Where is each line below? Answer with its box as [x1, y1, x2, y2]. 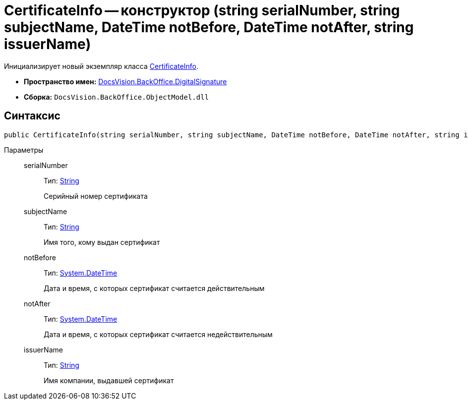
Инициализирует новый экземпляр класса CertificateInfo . [4, 61, 199, 70]
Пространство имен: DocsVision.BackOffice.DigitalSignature [24, 77, 227, 86]
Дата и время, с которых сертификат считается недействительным [44, 330, 273, 339]
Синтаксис [4, 110, 60, 122]
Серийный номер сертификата [44, 191, 148, 200]
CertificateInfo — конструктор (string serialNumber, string [4, 2, 400, 19]
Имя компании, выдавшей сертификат [44, 376, 174, 385]
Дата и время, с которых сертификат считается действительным [44, 284, 265, 292]
